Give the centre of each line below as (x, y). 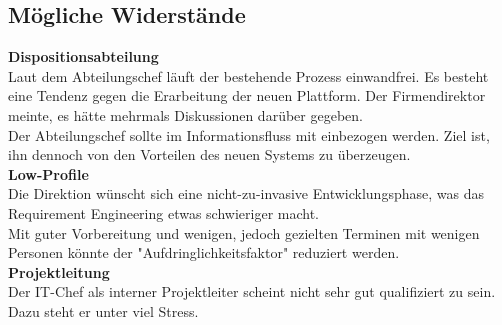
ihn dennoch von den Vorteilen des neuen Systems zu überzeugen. (209, 154)
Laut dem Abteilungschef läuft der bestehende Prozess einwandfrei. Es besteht (248, 75)
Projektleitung (59, 271)
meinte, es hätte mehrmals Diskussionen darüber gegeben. (185, 114)
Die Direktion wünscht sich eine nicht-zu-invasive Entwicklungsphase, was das (246, 193)
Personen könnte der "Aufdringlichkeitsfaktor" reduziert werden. (204, 252)
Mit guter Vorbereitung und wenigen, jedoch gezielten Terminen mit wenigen (244, 232)
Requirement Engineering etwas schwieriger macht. (163, 212)
